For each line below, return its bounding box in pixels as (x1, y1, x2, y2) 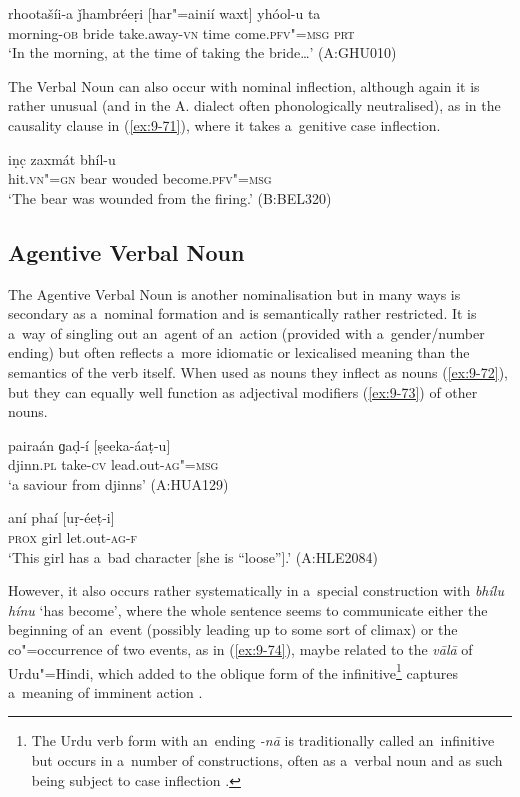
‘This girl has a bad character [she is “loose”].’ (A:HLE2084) (8, 546, 378, 567)
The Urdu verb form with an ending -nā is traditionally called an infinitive (31, 730, 495, 751)
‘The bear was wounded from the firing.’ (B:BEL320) (8, 187, 332, 208)
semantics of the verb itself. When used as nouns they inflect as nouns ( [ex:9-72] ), (8, 361, 508, 382)
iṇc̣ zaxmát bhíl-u (8, 148, 116, 169)
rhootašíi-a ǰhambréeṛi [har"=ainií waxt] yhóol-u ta (8, 3, 321, 23)
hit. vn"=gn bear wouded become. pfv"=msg (8, 168, 272, 189)
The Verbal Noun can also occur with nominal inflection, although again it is (8, 75, 480, 96)
